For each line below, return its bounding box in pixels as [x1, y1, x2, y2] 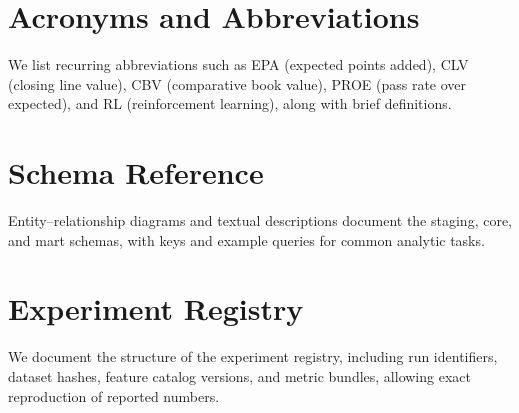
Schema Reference [8, 152, 264, 193]
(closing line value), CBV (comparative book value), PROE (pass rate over [8, 73, 467, 94]
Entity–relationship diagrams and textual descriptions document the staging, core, [8, 210, 512, 231]
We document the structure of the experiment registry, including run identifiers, [8, 346, 498, 367]
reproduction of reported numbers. [8, 385, 220, 406]
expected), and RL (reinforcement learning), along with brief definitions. [8, 93, 452, 114]
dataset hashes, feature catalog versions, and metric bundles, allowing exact [8, 365, 471, 386]
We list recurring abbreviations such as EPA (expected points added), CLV [8, 54, 469, 75]
